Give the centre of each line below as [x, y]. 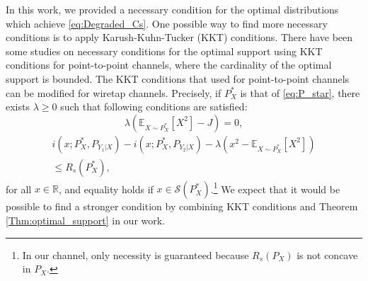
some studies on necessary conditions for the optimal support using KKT [164, 51]
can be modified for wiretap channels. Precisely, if [114, 92]
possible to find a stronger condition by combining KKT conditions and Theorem [182, 206]
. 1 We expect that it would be [275, 188]
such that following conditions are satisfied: [154, 107]
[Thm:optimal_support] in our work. [86, 220]
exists [18, 107]
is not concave [327, 254]
